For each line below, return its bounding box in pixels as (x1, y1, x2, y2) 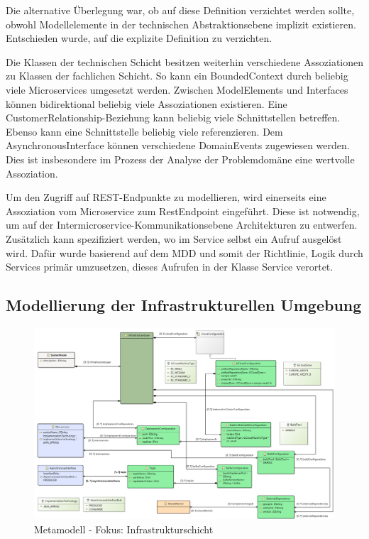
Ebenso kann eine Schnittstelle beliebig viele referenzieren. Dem (6, 124, 283, 138)
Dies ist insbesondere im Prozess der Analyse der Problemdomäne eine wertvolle (6, 151, 355, 166)
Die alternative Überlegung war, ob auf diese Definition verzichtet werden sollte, (6, 3, 355, 17)
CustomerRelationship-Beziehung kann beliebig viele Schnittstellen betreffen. (6, 110, 341, 125)
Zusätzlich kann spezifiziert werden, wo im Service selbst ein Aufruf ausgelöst (6, 231, 342, 246)
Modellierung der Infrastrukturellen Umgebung (6, 294, 362, 316)
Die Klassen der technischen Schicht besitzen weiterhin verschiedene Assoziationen (6, 54, 364, 69)
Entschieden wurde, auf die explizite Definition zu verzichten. (6, 31, 272, 45)
